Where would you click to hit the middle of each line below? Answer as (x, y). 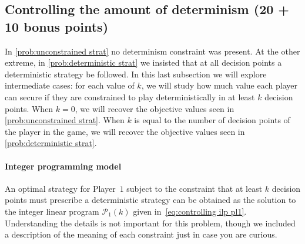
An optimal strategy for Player (60, 188)
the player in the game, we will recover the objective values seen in (125, 131)
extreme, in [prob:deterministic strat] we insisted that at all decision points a (143, 62)
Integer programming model (63, 166)
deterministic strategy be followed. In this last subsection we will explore (136, 74)
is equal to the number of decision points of (212, 120)
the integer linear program (52, 211)
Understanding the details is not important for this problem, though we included (150, 223)
